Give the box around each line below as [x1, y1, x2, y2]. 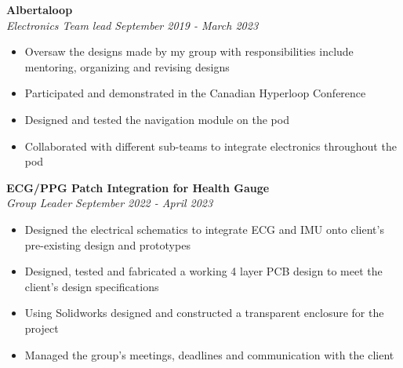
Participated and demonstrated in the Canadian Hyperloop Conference [24, 85, 366, 101]
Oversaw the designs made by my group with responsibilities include [24, 43, 354, 60]
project [24, 319, 59, 336]
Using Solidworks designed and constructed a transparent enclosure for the [24, 304, 384, 321]
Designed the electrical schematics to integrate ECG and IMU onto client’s [24, 220, 384, 237]
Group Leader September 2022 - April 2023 [6, 195, 213, 211]
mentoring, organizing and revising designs [24, 58, 230, 75]
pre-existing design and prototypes [24, 236, 191, 253]
